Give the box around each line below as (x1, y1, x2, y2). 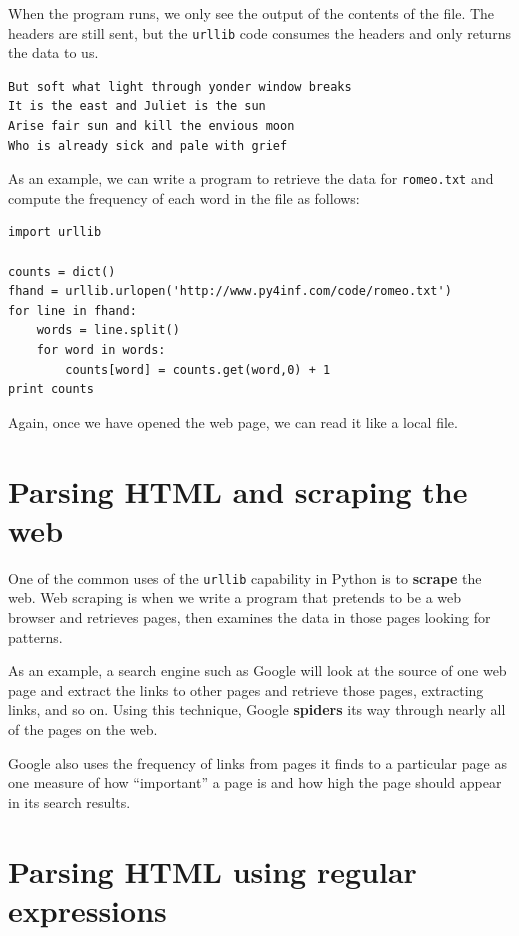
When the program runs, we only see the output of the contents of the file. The (8, 3, 495, 23)
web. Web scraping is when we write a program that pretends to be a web (8, 587, 462, 608)
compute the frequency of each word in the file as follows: (8, 187, 360, 208)
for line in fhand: (8, 303, 137, 318)
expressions (8, 889, 167, 930)
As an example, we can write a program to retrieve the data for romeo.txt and (8, 168, 494, 189)
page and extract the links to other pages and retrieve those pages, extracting (8, 679, 484, 700)
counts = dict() (8, 264, 116, 279)
